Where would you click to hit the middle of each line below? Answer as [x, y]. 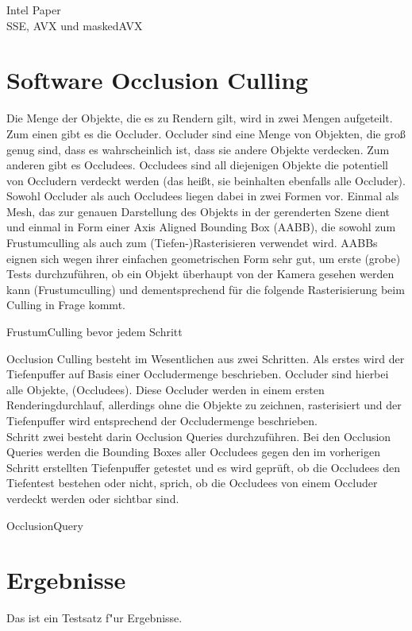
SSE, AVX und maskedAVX [75, 25]
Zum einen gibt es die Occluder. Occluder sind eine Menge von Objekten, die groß [206, 133]
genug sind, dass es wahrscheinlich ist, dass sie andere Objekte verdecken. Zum [198, 149]
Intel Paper [34, 10]
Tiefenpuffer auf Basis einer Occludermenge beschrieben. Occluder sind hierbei [198, 374]
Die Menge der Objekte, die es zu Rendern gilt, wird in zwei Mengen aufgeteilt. [200, 118]
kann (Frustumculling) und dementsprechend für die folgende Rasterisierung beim [206, 289]
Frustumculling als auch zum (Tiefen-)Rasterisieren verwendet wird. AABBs [192, 243]
